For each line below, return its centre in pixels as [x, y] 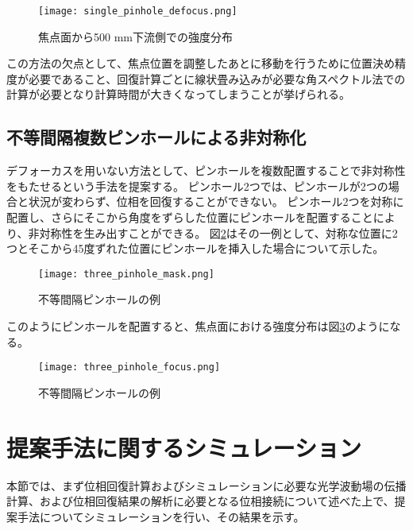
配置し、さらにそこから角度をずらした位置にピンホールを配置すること [190, 217]
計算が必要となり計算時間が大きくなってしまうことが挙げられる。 [178, 94]
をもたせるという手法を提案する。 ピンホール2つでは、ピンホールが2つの [197, 186]
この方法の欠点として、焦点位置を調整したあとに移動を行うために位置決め [201, 63]
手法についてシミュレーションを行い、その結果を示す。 [161, 516]
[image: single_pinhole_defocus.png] [138, 11]
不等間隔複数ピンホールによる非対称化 [156, 137]
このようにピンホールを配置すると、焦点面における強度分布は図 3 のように [198, 326]
